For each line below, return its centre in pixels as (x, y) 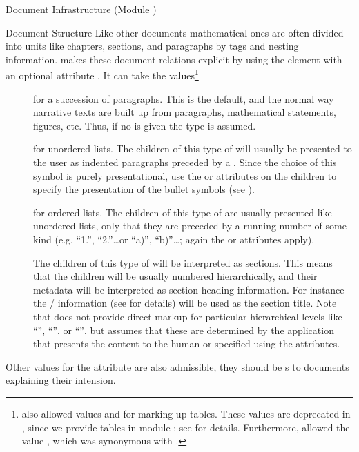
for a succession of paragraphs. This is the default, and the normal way (184, 98)
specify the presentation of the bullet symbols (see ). (144, 189)
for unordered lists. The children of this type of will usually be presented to (193, 148)
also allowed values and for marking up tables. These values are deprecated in (186, 413)
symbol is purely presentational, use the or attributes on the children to (185, 175)
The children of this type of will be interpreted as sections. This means (183, 262)
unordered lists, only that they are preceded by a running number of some (190, 226)
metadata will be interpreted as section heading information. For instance (189, 289)
